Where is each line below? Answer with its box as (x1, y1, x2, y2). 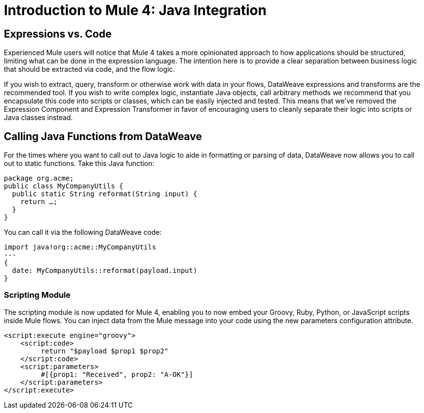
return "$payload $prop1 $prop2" (40, 347, 169, 355)
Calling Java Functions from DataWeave (4, 130, 202, 143)
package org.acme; (4, 174, 74, 183)
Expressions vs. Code (4, 27, 112, 40)
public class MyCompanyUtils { (4, 182, 123, 190)
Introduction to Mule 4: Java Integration (4, 2, 267, 19)
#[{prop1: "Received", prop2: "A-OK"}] (40, 370, 193, 378)
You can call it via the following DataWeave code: (4, 228, 162, 237)
